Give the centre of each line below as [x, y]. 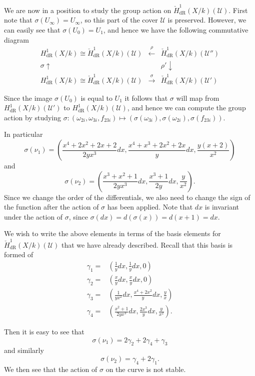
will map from [198, 98]
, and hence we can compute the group [186, 108]
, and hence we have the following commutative [176, 29]
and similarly [24, 350]
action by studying [33, 117]
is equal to [96, 98]
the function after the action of [51, 207]
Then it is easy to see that [44, 332]
